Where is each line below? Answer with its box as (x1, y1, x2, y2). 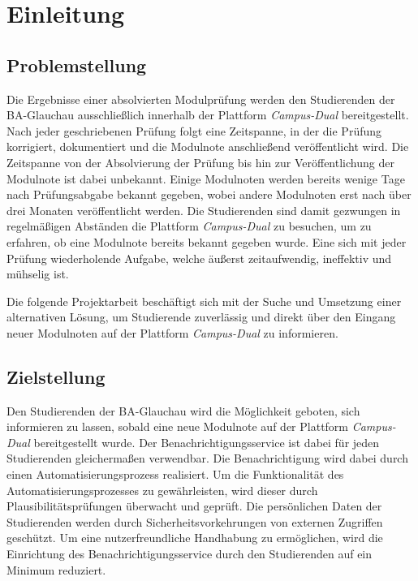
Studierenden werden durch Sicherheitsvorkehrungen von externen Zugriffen (6, 513, 383, 530)
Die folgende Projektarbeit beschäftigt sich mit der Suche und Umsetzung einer (6, 292, 402, 309)
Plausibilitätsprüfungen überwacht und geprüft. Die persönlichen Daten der (6, 497, 382, 514)
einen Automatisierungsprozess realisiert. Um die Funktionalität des (6, 466, 344, 483)
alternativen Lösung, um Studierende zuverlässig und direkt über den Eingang (6, 308, 396, 325)
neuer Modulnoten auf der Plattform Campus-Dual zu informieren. (6, 324, 338, 341)
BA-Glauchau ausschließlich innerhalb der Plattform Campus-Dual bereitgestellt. (6, 106, 409, 123)
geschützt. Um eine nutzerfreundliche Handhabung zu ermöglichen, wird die (6, 529, 383, 546)
